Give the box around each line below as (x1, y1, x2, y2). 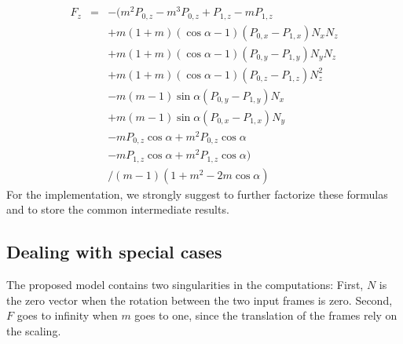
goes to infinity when (16, 307, 118, 324)
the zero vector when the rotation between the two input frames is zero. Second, (6, 291, 393, 308)
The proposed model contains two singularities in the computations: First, (6, 276, 364, 293)
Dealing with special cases (6, 240, 222, 264)
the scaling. (6, 323, 61, 339)
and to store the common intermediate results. (6, 201, 229, 218)
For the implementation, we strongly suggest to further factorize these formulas (6, 185, 388, 202)
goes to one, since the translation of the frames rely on (134, 307, 398, 324)
